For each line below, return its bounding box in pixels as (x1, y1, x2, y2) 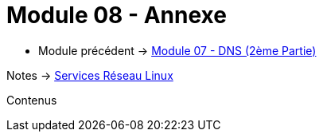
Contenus (6, 93, 57, 107)
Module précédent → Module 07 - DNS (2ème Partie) (38, 43, 317, 57)
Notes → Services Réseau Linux (6, 68, 173, 82)
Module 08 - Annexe (6, 2, 227, 29)
